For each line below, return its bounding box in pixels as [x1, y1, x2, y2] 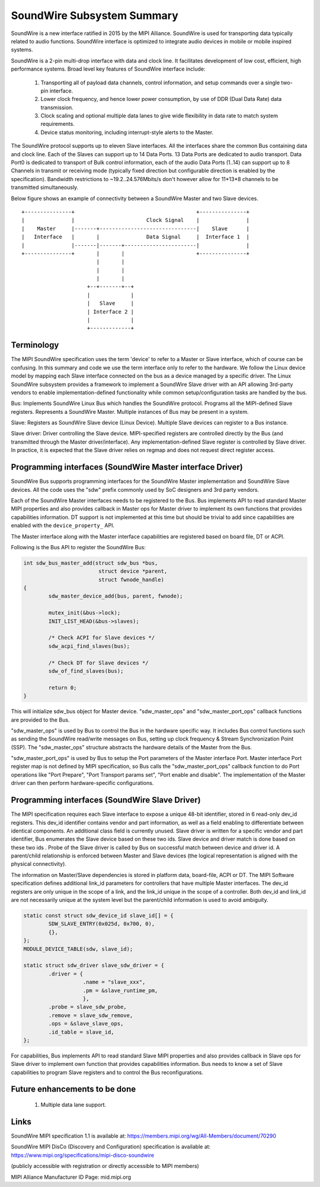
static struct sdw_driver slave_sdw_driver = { [23, 962, 164, 969]
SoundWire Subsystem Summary [11, 9, 178, 22]
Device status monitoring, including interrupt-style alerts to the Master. [40, 128, 213, 136]
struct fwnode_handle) [98, 576, 164, 583]
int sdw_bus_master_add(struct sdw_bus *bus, [23, 559, 158, 566]
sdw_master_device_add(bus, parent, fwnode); [48, 593, 183, 600]
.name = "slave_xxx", [82, 979, 146, 986]
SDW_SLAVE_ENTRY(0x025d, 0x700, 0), [48, 920, 155, 928]
